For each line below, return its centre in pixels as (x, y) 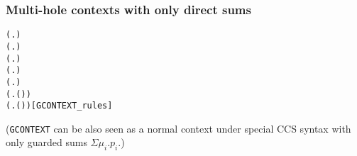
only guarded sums (46, 142)
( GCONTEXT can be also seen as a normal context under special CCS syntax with (178, 128)
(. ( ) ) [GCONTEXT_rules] (59, 106)
